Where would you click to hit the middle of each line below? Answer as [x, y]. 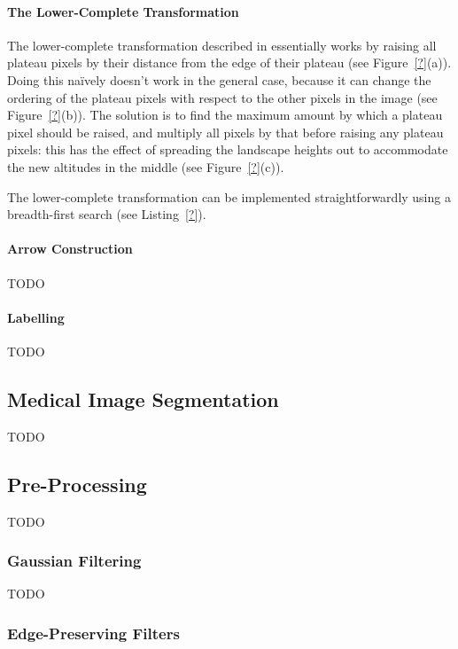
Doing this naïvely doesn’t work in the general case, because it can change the [219, 79]
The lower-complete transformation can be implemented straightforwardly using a [229, 196]
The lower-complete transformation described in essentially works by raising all [222, 45]
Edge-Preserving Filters [93, 633]
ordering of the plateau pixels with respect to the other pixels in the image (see [222, 97]
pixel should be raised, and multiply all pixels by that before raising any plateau [225, 132]
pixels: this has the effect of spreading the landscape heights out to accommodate [228, 149]
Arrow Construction [70, 249]
